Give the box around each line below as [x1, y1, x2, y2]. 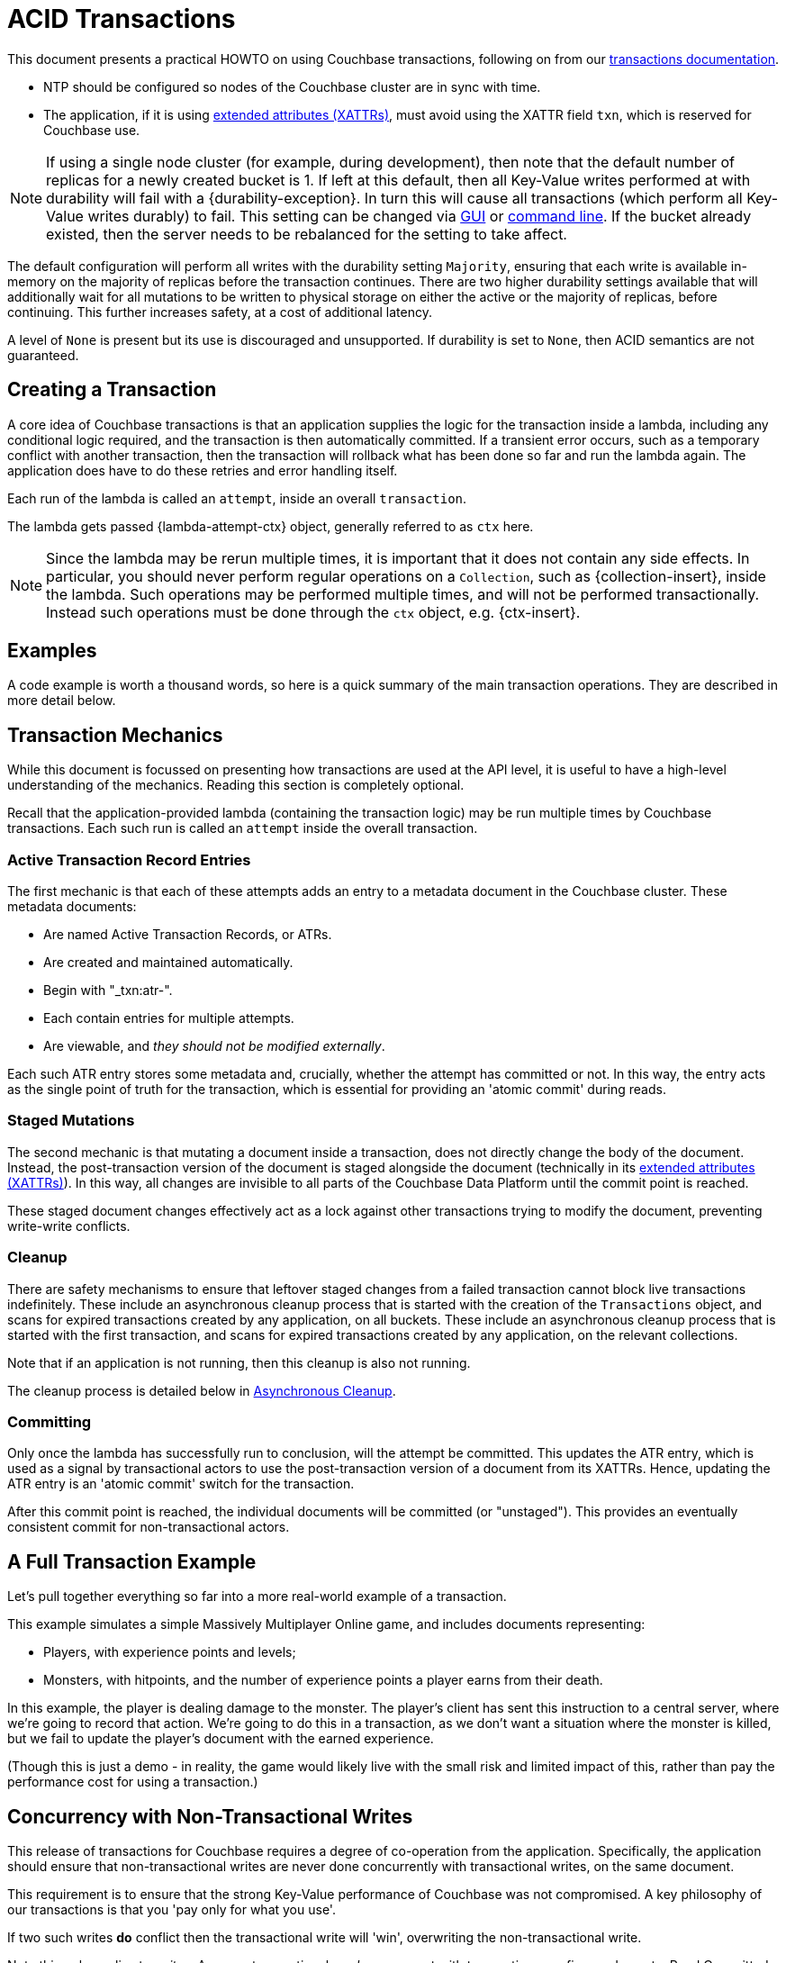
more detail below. [7, 692, 116, 709]
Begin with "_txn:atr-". [43, 982, 173, 999]
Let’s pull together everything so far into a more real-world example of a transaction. [7, 1588, 507, 1605]
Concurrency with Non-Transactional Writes [7, 1805, 413, 1828]
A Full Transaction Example [7, 1550, 257, 1573]
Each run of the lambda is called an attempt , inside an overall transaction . [7, 490, 467, 506]
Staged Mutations [7, 1111, 135, 1130]
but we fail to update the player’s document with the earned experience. [7, 1731, 434, 1747]
